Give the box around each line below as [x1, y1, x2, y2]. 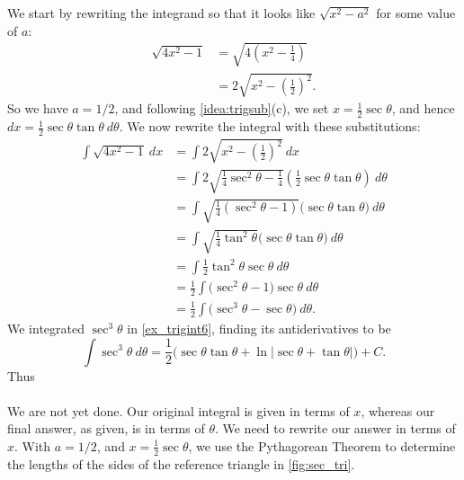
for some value [376, 4, 456, 22]
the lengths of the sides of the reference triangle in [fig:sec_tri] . [7, 454, 355, 473]
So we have [7, 99, 68, 118]
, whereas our [361, 401, 435, 420]
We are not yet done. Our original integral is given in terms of [7, 401, 350, 420]
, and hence [391, 99, 455, 118]
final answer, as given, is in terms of [7, 419, 205, 438]
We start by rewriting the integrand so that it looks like [7, 4, 316, 22]
